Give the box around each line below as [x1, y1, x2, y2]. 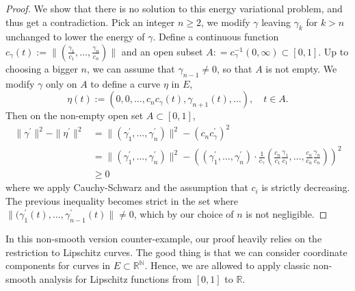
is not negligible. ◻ [246, 207, 328, 221]
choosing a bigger [5, 61, 78, 75]
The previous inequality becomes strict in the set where [5, 193, 238, 207]
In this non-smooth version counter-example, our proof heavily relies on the [5, 231, 322, 246]
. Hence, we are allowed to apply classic [144, 258, 311, 273]
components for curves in [5, 258, 111, 273]
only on [46, 76, 77, 90]
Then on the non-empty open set [5, 108, 144, 123]
